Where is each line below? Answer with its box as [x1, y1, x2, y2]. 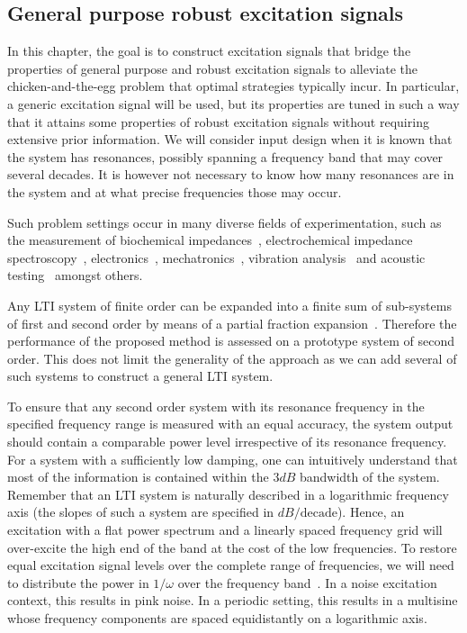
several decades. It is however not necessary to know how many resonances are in [7, 165, 454, 184]
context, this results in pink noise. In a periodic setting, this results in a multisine [7, 591, 458, 610]
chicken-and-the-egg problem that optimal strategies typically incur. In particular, [7, 77, 460, 95]
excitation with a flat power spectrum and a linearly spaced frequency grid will [7, 520, 443, 539]
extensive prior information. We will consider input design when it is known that [7, 130, 453, 149]
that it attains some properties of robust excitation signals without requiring [7, 112, 429, 131]
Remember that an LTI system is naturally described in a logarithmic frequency [7, 484, 449, 503]
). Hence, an [337, 502, 405, 521]
